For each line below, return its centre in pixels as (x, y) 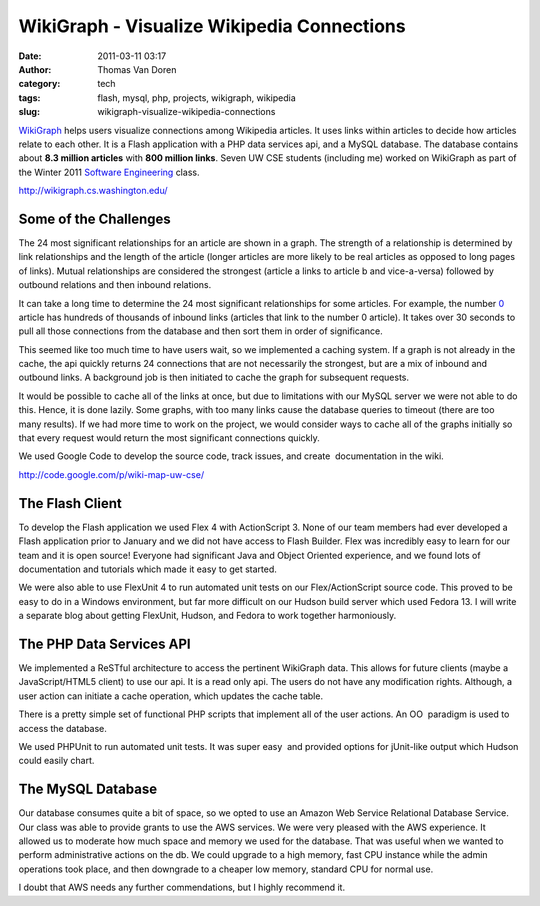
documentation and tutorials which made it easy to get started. (147, 569)
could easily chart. (56, 761)
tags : (29, 97)
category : (39, 84)
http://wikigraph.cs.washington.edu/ (93, 191)
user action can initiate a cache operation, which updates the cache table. (171, 696)
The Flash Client (70, 503)
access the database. (62, 728)
